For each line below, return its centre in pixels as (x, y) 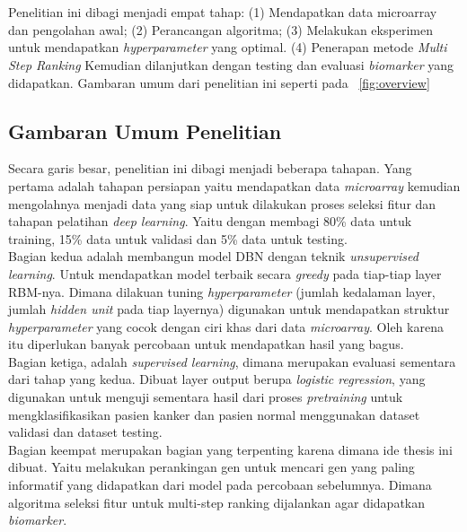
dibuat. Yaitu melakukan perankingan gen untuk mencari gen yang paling (211, 467)
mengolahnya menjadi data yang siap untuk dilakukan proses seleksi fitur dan (222, 203)
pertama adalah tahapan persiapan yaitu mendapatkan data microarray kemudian (234, 185)
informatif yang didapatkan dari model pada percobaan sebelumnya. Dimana (220, 485)
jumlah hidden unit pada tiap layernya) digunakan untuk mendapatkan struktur (229, 309)
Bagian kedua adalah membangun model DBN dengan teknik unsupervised (213, 256)
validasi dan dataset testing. (85, 432)
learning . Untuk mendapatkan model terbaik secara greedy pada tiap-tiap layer (225, 273)
